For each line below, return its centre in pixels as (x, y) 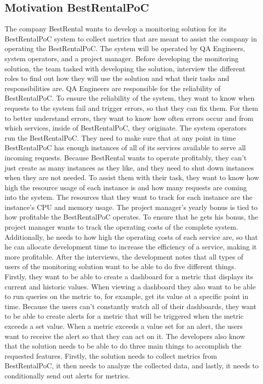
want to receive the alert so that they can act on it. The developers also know (125, 336)
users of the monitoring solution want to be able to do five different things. (120, 266)
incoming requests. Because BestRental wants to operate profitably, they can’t (126, 157)
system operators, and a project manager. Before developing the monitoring (122, 58)
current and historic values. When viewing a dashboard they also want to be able (130, 286)
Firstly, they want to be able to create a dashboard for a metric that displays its (129, 276)
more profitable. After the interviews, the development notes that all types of (124, 256)
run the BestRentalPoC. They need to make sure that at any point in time (120, 137)
